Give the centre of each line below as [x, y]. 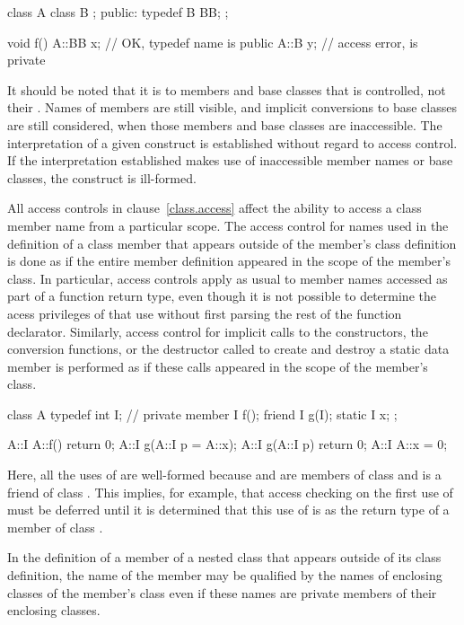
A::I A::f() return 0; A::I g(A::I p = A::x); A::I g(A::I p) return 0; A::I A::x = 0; [228, 444]
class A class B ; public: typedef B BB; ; [118, 12]
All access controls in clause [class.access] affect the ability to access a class [214, 208]
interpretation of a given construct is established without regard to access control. [232, 142]
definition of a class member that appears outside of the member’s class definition [232, 243]
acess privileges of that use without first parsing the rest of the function [205, 313]
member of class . [55, 527]
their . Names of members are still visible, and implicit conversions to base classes [232, 107]
